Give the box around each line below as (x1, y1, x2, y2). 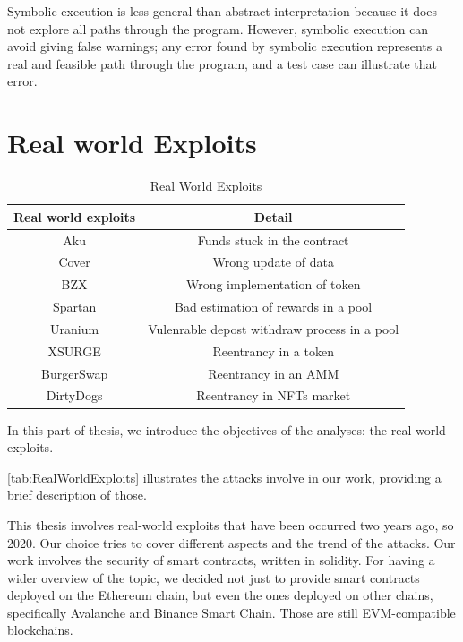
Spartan (52, 297, 97, 316)
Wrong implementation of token (185, 275, 361, 294)
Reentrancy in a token (212, 341, 334, 360)
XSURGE (47, 341, 101, 360)
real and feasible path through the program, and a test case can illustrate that (7, 54, 438, 73)
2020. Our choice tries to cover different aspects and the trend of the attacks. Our (7, 533, 456, 552)
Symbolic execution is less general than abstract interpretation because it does (7, 2, 438, 20)
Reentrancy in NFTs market (196, 386, 351, 405)
